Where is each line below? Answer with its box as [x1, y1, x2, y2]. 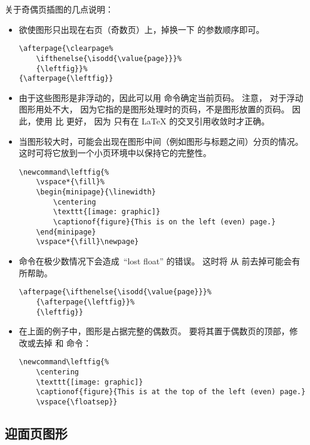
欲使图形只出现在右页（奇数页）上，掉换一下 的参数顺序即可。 [19, 23, 265, 35]
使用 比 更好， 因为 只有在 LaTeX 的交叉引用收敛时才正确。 [35, 115, 270, 127]
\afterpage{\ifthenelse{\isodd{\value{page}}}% [19, 288, 211, 297]
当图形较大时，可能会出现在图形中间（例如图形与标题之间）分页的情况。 [19, 135, 303, 147]
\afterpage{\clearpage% [19, 44, 113, 53]
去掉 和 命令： [35, 336, 92, 349]
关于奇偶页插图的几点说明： [5, 3, 113, 15]
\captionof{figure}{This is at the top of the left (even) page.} [36, 388, 306, 397]
